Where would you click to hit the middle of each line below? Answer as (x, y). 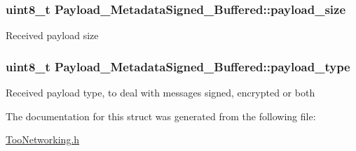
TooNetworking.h (43, 139)
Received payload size (52, 35)
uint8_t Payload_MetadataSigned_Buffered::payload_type (178, 66)
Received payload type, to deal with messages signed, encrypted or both (160, 93)
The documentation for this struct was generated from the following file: (161, 116)
